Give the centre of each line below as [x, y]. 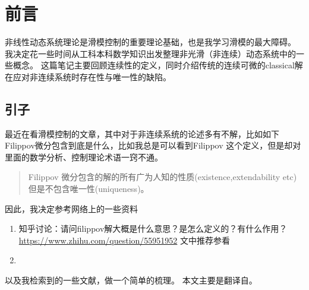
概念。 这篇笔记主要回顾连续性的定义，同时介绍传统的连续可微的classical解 [158, 65]
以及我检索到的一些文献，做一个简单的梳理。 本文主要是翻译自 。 [131, 280]
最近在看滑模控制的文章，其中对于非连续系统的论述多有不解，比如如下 [142, 133]
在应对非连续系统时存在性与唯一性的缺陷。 [88, 76]
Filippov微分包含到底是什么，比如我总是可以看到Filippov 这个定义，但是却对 [153, 145]
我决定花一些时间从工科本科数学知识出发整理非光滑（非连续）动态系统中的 [150, 53]
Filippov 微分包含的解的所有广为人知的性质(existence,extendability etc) [163, 177]
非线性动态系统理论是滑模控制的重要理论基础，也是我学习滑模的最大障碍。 [150, 42]
